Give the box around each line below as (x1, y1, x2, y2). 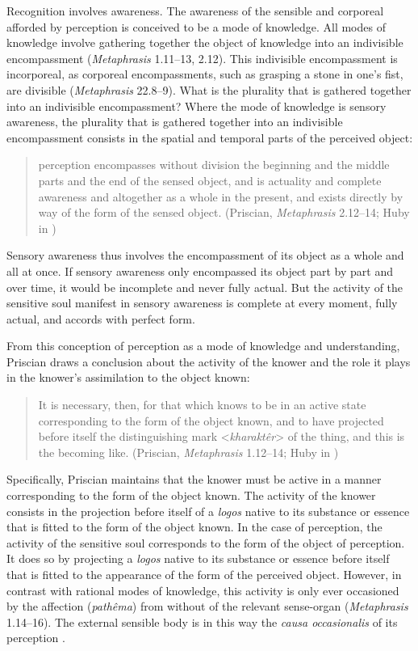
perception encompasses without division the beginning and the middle (38, 156, 390, 173)
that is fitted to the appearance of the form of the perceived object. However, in (6, 566, 402, 582)
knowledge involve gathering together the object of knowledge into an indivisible (6, 34, 403, 51)
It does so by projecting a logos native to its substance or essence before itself (6, 550, 390, 567)
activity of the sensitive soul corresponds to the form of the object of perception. (6, 534, 405, 551)
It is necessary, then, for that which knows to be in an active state (38, 396, 366, 413)
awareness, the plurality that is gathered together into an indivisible (6, 113, 343, 130)
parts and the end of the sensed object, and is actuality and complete (38, 171, 382, 188)
